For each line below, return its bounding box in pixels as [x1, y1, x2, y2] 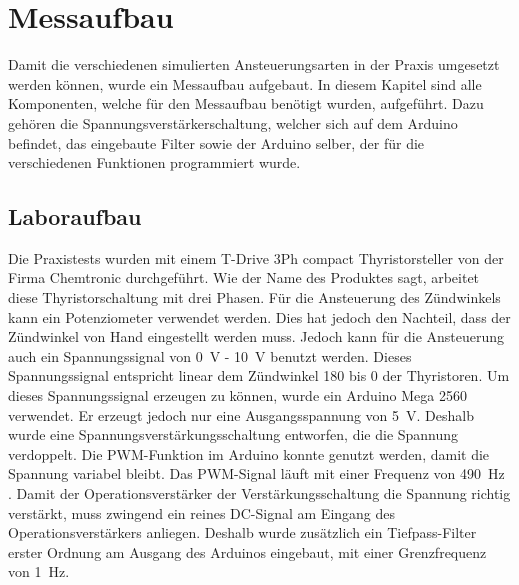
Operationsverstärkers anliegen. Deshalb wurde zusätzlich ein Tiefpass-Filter [8, 522, 477, 543]
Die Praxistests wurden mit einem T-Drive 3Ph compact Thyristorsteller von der [8, 247, 504, 268]
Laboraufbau [8, 201, 142, 232]
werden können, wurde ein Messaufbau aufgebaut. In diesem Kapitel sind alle [8, 73, 482, 94]
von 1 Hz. [8, 561, 70, 582]
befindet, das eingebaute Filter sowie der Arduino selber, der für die [8, 132, 425, 153]
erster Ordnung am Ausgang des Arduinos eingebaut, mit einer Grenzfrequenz [8, 541, 487, 562]
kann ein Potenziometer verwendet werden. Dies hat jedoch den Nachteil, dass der [8, 306, 511, 327]
